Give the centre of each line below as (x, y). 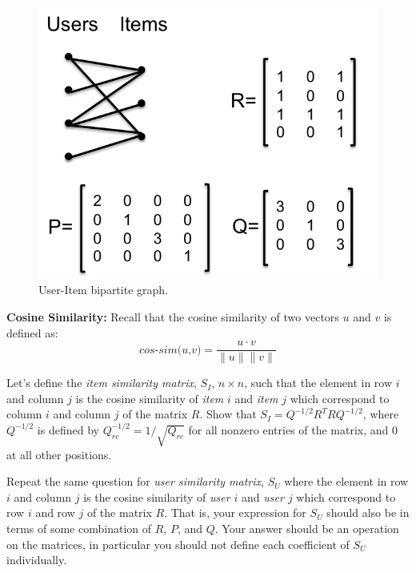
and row (55, 512)
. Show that (228, 414)
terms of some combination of (79, 529)
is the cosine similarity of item (150, 398)
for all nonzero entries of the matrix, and (288, 429)
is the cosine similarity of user (157, 496)
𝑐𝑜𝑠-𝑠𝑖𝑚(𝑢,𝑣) (170, 350)
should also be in (368, 512)
